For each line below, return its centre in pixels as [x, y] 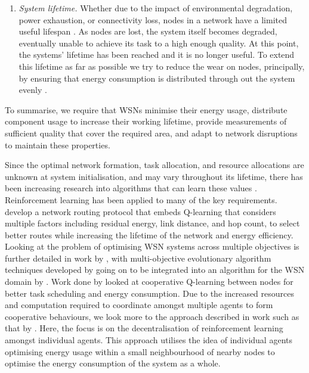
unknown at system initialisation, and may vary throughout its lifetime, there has [154, 176]
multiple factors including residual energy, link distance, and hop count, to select [152, 223]
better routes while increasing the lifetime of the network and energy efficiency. [149, 234]
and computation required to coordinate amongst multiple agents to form [139, 305]
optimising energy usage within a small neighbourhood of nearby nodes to [140, 351]
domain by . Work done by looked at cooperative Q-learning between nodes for [149, 282]
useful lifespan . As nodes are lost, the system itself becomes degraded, [148, 31]
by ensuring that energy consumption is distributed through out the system [157, 78]
